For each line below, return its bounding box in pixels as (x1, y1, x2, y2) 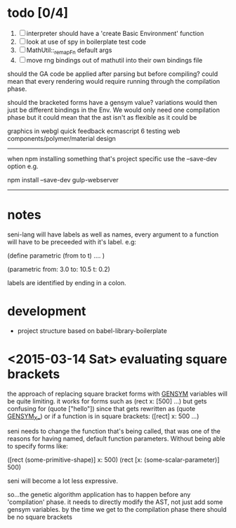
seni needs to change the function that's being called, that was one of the (7, 427, 221, 436)
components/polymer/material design (7, 134, 116, 142)
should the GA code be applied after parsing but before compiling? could (7, 69, 218, 78)
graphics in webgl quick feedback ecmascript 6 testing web (7, 127, 181, 135)
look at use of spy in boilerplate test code (26, 37, 146, 46)
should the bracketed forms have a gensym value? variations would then (7, 98, 218, 106)
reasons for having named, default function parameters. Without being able (7, 434, 225, 443)
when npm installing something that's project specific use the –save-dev (7, 154, 218, 163)
